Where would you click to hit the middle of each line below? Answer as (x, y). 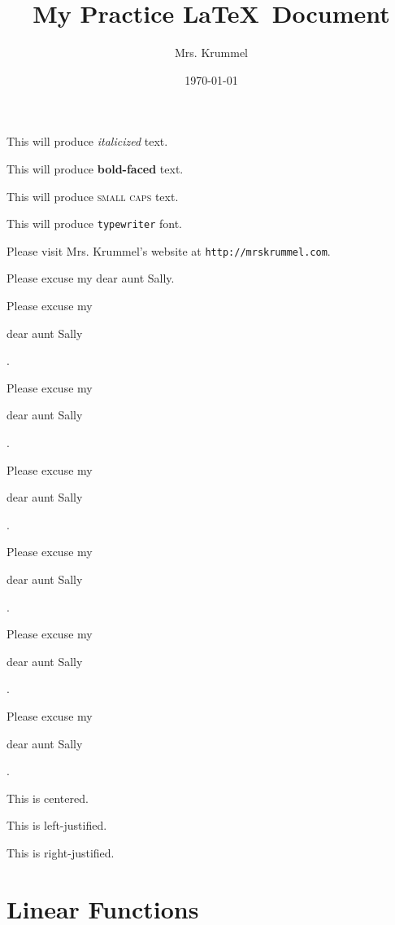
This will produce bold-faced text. (95, 168)
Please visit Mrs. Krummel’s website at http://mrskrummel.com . (169, 250)
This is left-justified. (57, 825)
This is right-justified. (61, 852)
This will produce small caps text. (93, 196)
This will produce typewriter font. (95, 224)
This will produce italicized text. (87, 141)
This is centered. (48, 798)
